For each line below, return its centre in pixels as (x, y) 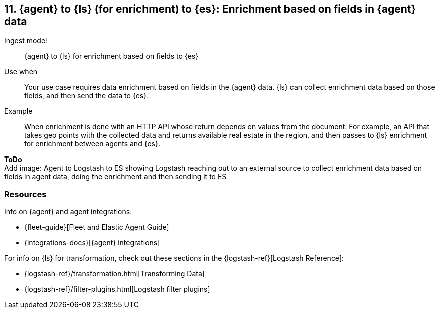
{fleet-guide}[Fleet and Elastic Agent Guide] (97, 227)
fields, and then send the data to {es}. (87, 96)
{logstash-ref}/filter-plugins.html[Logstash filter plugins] (117, 289)
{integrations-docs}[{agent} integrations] (92, 243)
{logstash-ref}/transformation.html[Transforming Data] (114, 274)
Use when (21, 72)
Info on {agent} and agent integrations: (68, 212)
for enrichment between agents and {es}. (92, 144)
